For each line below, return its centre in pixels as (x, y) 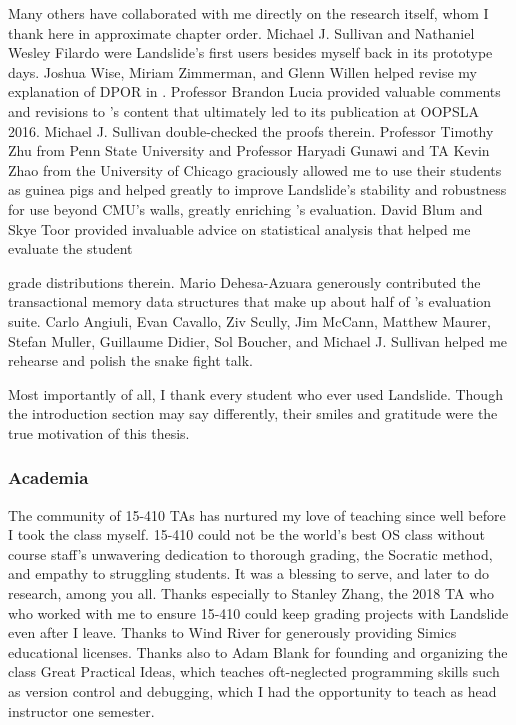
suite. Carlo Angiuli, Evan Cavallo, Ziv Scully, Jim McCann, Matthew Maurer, (249, 320)
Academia (48, 477)
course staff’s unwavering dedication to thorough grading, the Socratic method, (250, 553)
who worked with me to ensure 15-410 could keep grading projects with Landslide (258, 612)
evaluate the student (70, 248)
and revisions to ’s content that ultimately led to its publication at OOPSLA (243, 110)
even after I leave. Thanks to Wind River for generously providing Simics (232, 632)
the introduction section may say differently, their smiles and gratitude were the (253, 413)
